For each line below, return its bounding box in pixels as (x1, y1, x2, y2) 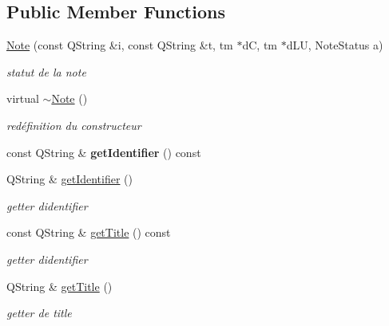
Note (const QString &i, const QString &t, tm (6, 37, 233, 53)
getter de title (6, 304, 72, 321)
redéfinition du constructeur (6, 116, 141, 133)
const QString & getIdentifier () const (6, 143, 201, 160)
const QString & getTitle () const (6, 224, 171, 241)
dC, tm (242, 37, 277, 53)
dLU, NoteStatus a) (286, 37, 383, 53)
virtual (6, 90, 39, 107)
